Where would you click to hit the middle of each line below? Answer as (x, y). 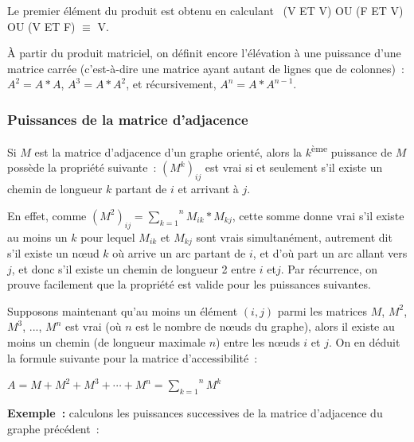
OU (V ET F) (41, 26)
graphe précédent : (53, 428)
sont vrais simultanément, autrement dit (294, 237)
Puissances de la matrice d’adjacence (128, 119)
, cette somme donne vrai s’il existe (318, 215)
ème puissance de (352, 151)
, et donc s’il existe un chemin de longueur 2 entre (134, 268)
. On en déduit (364, 342)
